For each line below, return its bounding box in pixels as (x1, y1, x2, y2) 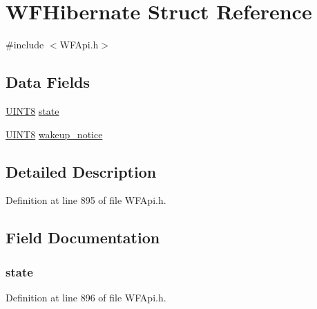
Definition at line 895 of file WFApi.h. (6, 193, 166, 207)
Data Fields (6, 71, 90, 93)
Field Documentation (6, 227, 160, 248)
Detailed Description (6, 160, 157, 182)
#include (6, 37, 44, 52)
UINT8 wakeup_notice (6, 127, 103, 141)
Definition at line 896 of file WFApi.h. (6, 290, 166, 304)
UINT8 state (6, 103, 59, 118)
